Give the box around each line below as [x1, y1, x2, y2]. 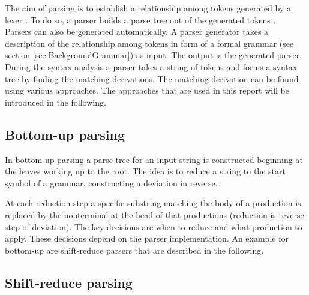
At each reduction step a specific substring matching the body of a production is [5, 197, 301, 209]
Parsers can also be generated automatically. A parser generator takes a [5, 25, 269, 38]
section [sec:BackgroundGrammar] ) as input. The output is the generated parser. [5, 49, 302, 61]
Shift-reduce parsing [5, 273, 133, 291]
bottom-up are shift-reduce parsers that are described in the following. [5, 243, 264, 256]
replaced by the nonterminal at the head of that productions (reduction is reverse [5, 208, 304, 221]
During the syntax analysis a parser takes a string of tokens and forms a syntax [5, 60, 298, 73]
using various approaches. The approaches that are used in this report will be [5, 84, 289, 97]
